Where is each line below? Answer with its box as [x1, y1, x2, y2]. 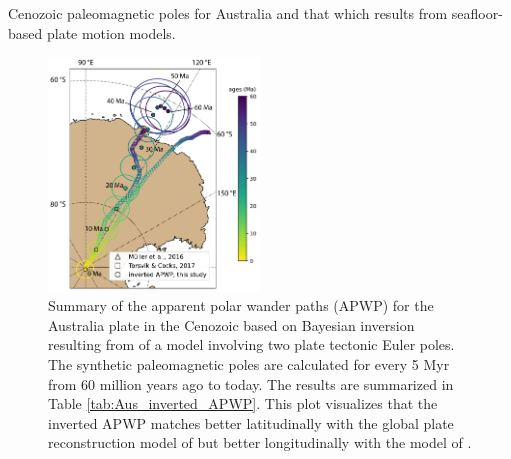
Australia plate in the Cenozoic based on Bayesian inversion [48, 314, 415, 335]
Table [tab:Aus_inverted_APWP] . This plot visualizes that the [48, 393, 438, 414]
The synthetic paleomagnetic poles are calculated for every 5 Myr [48, 354, 450, 375]
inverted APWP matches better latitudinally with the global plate [48, 412, 454, 433]
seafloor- [451, 3, 503, 23]
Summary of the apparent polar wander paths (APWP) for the [48, 295, 434, 316]
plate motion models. [46, 22, 176, 43]
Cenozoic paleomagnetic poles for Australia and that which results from [8, 3, 448, 23]
